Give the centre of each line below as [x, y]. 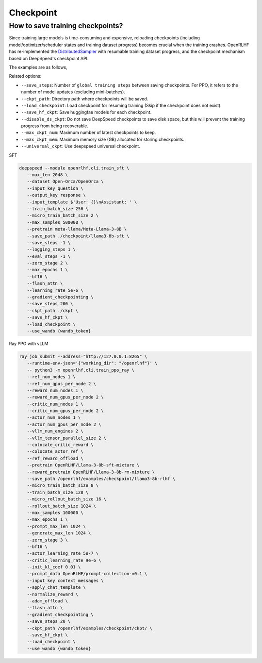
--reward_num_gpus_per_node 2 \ [65, 397]
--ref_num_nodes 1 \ [51, 377]
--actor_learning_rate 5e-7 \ [63, 554]
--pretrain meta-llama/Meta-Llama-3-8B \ [77, 229]
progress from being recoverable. [55, 126]
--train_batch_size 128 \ [58, 492]
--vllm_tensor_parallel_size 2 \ [67, 438]
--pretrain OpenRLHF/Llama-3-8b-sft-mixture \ [83, 465]
